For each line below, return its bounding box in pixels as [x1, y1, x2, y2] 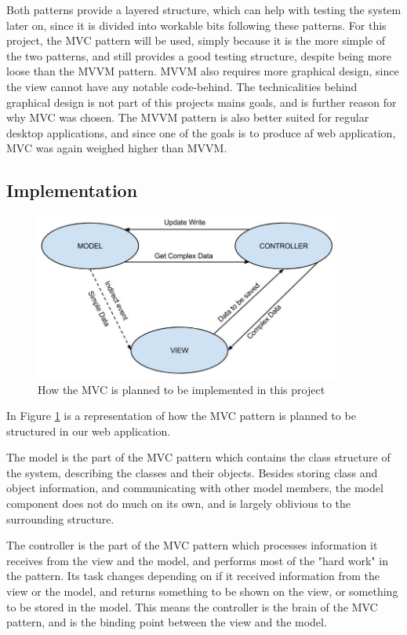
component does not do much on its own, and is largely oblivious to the [6, 495, 351, 512]
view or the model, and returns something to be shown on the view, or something [6, 583, 398, 600]
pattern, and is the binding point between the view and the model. [6, 614, 327, 630]
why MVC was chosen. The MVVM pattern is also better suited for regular [6, 109, 369, 126]
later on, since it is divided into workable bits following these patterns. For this [6, 16, 387, 33]
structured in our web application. [6, 422, 171, 439]
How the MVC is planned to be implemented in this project [38, 381, 325, 397]
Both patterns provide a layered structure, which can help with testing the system [6, 2, 402, 17]
